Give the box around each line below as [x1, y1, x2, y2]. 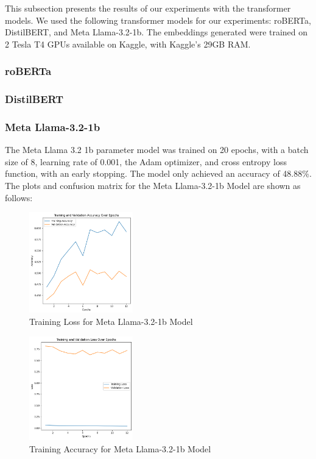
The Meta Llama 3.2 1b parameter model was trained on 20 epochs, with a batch [5, 143, 309, 156]
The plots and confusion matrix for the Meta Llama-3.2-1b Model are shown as [5, 179, 301, 192]
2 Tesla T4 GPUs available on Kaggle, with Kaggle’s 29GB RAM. [5, 37, 251, 50]
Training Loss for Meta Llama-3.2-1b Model [29, 315, 193, 327]
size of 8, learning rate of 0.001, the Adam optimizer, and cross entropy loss [5, 155, 287, 168]
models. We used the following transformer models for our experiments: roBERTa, [5, 13, 311, 26]
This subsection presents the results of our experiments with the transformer [5, 2, 291, 14]
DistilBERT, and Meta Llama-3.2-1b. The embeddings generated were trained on [5, 26, 308, 38]
